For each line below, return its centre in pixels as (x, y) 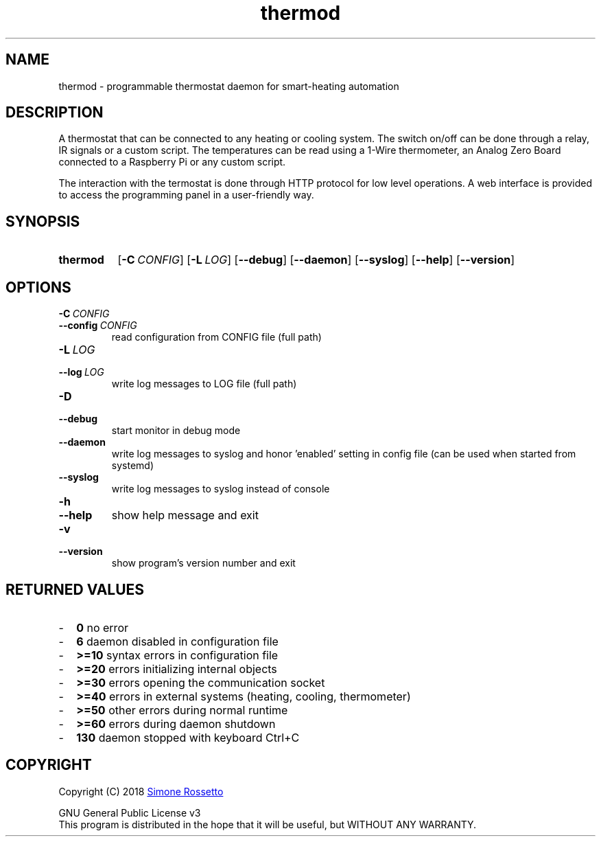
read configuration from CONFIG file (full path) (216, 337)
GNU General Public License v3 (130, 812)
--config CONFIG (98, 326)
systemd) (132, 466)
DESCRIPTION (55, 113)
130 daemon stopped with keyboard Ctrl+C (188, 737)
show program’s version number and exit (203, 563)
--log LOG (81, 372)
